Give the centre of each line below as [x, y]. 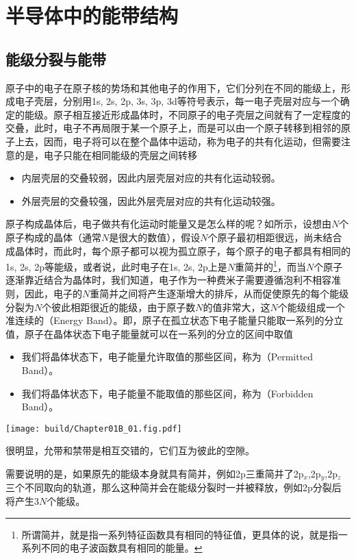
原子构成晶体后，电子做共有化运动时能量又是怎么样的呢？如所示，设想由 [168, 224]
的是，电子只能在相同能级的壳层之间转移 [106, 154]
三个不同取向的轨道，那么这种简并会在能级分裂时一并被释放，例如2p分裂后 [174, 487]
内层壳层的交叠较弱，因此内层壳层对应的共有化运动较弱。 [151, 178]
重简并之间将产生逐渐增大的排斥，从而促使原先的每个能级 [219, 293]
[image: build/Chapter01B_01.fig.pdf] [94, 428]
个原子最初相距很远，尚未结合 [275, 237]
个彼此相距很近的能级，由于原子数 [119, 307]
